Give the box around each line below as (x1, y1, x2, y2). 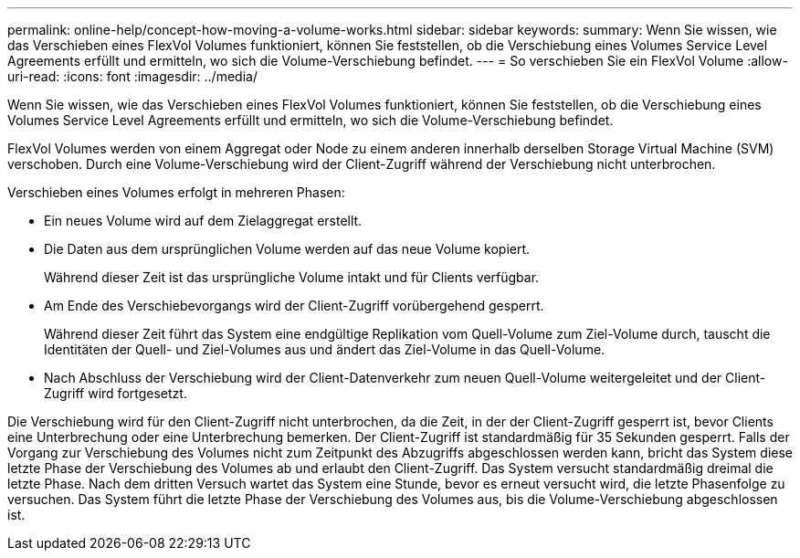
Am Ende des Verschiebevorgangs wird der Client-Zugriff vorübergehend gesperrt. (44, 298, 544, 313)
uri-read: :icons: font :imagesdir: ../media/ (7, 68, 258, 84)
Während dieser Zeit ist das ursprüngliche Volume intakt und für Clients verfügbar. (44, 269, 540, 285)
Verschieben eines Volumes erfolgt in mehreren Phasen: (7, 184, 345, 200)
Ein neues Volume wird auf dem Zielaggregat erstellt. (44, 213, 363, 228)
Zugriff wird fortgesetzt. (44, 385, 187, 401)
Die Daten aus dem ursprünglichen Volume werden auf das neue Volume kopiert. (44, 241, 531, 257)
